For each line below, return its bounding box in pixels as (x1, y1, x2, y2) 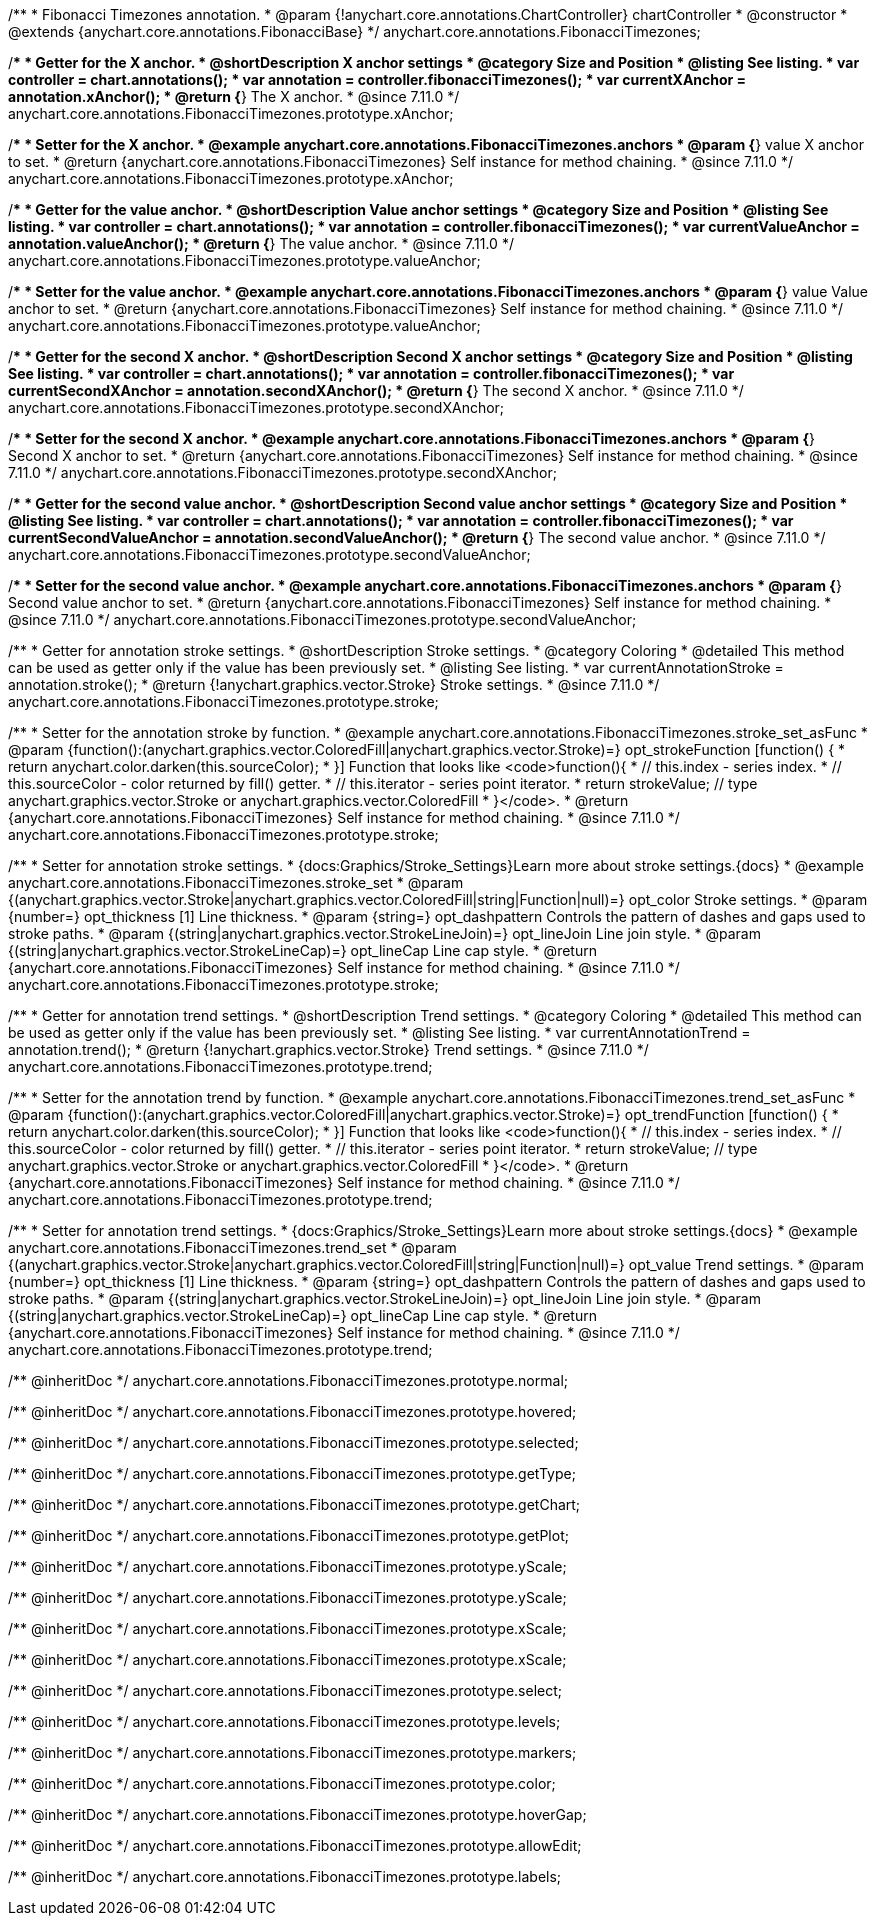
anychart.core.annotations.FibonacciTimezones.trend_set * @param (8, 1239, 457, 1256)
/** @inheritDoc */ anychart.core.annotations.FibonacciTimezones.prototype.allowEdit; (8, 1837, 582, 1854)
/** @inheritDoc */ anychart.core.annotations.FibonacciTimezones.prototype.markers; (8, 1744, 577, 1761)
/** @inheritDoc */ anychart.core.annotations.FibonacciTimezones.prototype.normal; (8, 1372, 568, 1389)
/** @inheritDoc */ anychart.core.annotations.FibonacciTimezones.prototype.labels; (8, 1868, 562, 1885)
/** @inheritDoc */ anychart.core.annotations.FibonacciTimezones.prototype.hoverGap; (8, 1806, 587, 1823)
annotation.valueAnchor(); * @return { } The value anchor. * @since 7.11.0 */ (8, 235, 514, 252)
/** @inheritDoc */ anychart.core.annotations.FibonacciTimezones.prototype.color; (8, 1775, 556, 1792)
